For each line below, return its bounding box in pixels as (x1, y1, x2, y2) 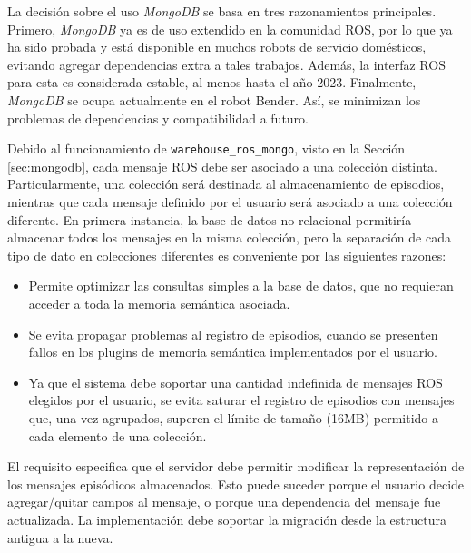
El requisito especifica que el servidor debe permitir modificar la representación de (7, 457, 465, 476)
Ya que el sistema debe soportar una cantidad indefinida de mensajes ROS (28, 372, 443, 391)
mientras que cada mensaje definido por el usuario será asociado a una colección (7, 193, 453, 211)
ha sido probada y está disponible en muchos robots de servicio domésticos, (7, 37, 427, 56)
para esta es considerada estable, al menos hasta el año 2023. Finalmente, (7, 73, 417, 92)
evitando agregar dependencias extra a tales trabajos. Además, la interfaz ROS (7, 54, 446, 74)
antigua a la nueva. (7, 528, 113, 547)
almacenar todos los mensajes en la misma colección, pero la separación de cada (7, 228, 451, 247)
